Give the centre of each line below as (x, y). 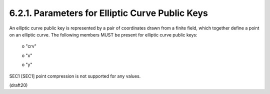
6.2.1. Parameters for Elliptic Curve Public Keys (109, 13)
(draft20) (18, 85)
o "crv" (29, 46)
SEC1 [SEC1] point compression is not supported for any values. (75, 76)
